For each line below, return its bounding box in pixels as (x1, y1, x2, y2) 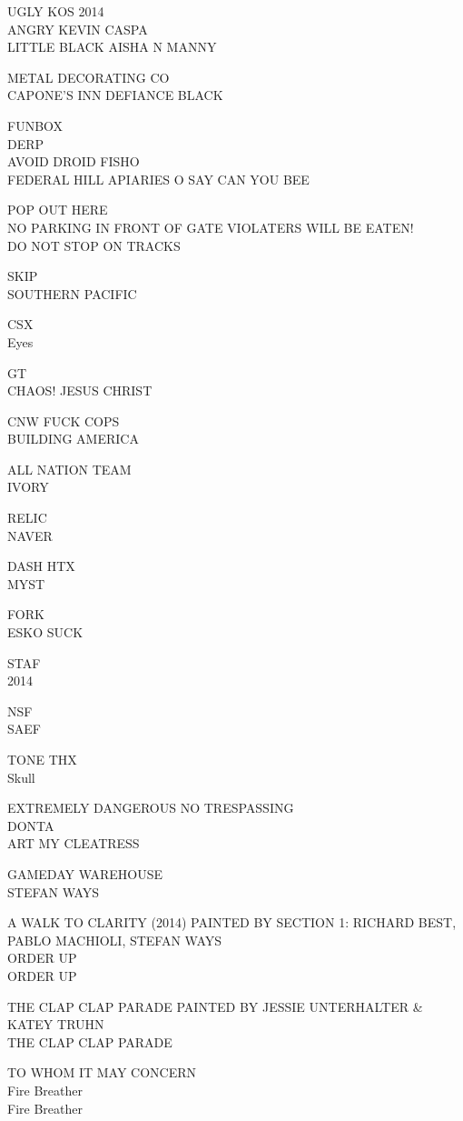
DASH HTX (7, 556, 75, 576)
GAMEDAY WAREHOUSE (7, 864, 163, 883)
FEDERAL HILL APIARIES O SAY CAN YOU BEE (7, 169, 310, 188)
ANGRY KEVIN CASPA (7, 19, 148, 38)
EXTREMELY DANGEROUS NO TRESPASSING (7, 798, 294, 817)
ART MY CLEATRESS (7, 834, 140, 853)
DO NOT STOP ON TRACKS (7, 235, 181, 255)
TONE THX (7, 750, 77, 768)
